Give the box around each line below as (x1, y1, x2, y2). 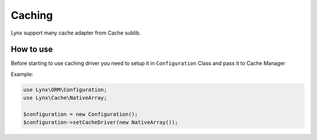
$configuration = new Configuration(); (23, 111, 138, 117)
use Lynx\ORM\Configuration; (23, 86, 107, 93)
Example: (11, 70, 33, 77)
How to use (11, 45, 53, 54)
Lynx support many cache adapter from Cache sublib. (11, 29, 141, 36)
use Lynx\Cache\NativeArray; (23, 94, 107, 101)
